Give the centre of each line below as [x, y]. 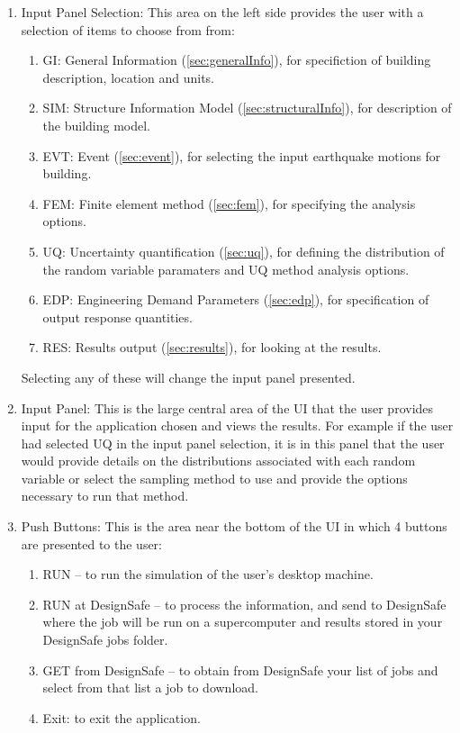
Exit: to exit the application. [122, 717]
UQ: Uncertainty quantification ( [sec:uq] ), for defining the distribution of [244, 251]
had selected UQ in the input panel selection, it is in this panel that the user [233, 443]
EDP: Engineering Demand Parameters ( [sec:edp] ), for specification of [236, 299]
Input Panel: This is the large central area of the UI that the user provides [227, 407]
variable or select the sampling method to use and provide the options [214, 478]
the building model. [97, 125]
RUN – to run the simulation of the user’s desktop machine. [208, 574]
